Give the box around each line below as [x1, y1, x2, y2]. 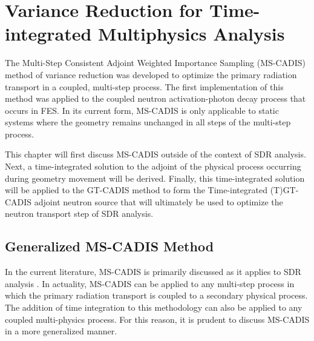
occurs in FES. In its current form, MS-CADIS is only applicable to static [5, 104, 279, 116]
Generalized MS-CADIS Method [5, 237, 214, 256]
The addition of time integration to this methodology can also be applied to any [5, 301, 303, 314]
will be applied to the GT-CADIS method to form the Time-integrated [5, 184, 267, 196]
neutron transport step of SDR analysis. [5, 207, 154, 220]
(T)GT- [270, 184, 299, 196]
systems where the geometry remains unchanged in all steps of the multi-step [5, 116, 291, 128]
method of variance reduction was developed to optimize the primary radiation [5, 68, 297, 81]
